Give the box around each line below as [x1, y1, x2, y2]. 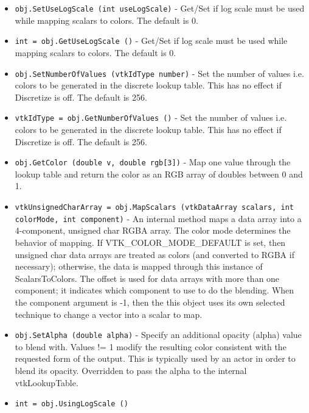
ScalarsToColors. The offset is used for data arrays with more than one [15, 271, 280, 284]
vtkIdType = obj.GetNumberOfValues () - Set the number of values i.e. [15, 111, 287, 124]
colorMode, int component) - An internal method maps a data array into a [15, 212, 302, 224]
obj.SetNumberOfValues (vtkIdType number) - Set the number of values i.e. [15, 66, 304, 79]
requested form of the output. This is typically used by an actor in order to [15, 352, 296, 365]
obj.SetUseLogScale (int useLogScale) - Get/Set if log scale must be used [15, 2, 305, 14]
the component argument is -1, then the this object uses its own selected [15, 295, 285, 308]
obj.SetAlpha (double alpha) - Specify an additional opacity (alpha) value [15, 328, 302, 341]
